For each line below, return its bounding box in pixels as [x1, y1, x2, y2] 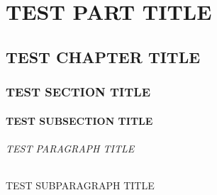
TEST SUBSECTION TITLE [6, 113, 153, 128]
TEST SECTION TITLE [6, 83, 151, 101]
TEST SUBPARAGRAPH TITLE [6, 177, 155, 192]
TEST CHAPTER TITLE [6, 45, 201, 67]
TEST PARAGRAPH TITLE [6, 140, 135, 155]
